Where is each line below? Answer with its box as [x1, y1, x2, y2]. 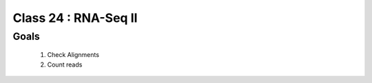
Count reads [47, 60, 83, 69]
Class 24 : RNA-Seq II [12, 10, 138, 25]
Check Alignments [47, 51, 100, 59]
